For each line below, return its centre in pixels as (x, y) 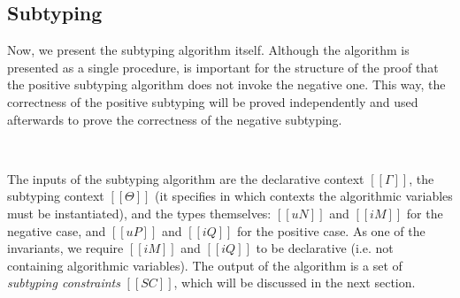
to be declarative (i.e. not (325, 248)
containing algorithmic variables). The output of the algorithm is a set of (205, 265)
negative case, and (57, 230)
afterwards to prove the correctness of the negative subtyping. (175, 119)
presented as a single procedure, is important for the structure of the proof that (223, 67)
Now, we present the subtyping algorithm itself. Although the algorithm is (208, 50)
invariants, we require (65, 248)
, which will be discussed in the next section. (295, 283)
